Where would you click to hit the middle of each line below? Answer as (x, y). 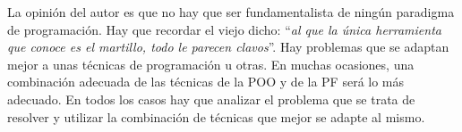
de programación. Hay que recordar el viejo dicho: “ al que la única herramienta (224, 29)
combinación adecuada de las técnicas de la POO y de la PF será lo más (206, 82)
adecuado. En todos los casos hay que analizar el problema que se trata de (211, 99)
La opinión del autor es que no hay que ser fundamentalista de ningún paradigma (231, 12)
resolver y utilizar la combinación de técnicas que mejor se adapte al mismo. (216, 116)
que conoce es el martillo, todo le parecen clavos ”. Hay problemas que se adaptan (228, 47)
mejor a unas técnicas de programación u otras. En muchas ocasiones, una (211, 64)
